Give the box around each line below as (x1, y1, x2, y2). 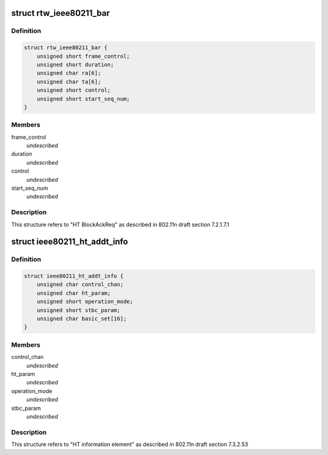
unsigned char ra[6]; (36, 70, 101, 77)
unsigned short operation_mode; (36, 298, 134, 305)
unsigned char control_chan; (36, 281, 124, 288)
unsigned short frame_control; (36, 52, 130, 60)
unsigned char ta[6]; (36, 78, 101, 85)
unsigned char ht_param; (36, 290, 111, 296)
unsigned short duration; (36, 61, 114, 68)
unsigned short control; (36, 87, 111, 94)
